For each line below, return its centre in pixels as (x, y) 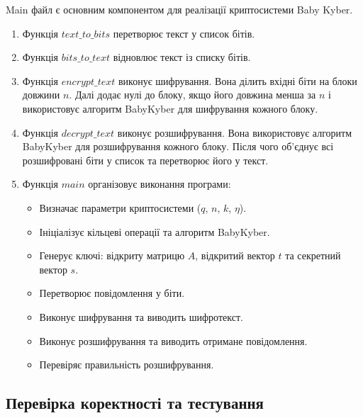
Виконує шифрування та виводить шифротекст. (141, 316)
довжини (41, 95)
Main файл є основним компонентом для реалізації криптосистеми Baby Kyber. (179, 9)
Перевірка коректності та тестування (135, 403)
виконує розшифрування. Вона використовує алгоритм (235, 132)
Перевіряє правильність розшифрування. (127, 365)
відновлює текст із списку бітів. (182, 57)
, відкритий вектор (235, 255)
